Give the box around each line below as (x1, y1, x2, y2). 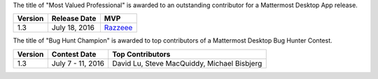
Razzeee (104, 23, 133, 33)
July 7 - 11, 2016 (51, 58, 105, 68)
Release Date (51, 14, 97, 24)
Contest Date (51, 49, 97, 59)
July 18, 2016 (51, 23, 94, 33)
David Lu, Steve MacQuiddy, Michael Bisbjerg (112, 58, 262, 68)
